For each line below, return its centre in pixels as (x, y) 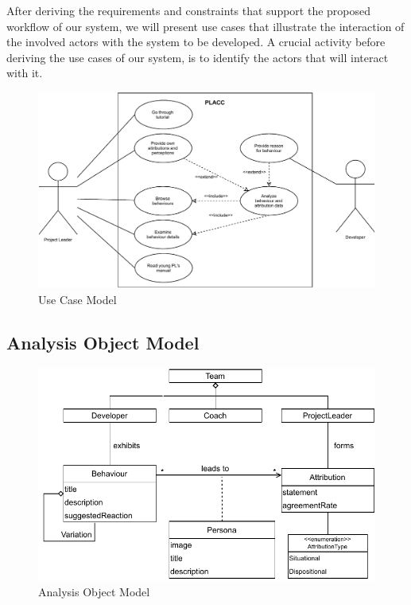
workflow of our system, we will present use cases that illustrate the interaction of (205, 26)
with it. (25, 73)
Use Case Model (78, 299)
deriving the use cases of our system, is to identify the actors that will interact (198, 57)
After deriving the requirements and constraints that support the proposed (189, 10)
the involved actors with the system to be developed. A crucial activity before (196, 42)
